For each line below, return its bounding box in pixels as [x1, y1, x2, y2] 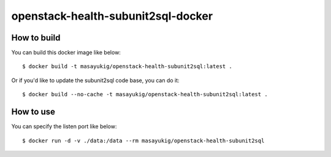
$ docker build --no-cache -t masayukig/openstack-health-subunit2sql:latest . [22, 91, 268, 98]
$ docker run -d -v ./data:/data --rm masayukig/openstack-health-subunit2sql [22, 137, 265, 144]
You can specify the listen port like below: [11, 123, 117, 130]
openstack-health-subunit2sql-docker [11, 9, 213, 23]
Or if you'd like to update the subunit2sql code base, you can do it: [11, 77, 180, 84]
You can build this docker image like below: [11, 49, 121, 56]
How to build [11, 33, 61, 43]
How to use [11, 107, 55, 117]
